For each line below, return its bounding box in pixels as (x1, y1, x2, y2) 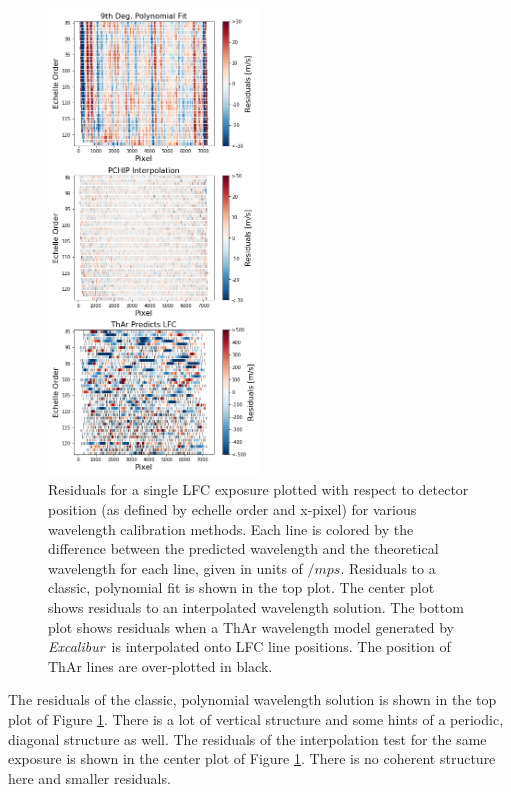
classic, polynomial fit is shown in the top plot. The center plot (48, 577, 435, 598)
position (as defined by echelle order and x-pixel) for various (48, 498, 417, 519)
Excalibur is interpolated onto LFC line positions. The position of (48, 636, 451, 657)
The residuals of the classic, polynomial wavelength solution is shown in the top (8, 689, 497, 710)
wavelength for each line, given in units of (48, 557, 303, 578)
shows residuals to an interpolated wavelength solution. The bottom (48, 596, 464, 617)
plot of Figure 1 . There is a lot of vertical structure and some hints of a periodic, (8, 708, 504, 729)
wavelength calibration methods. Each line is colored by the (48, 518, 414, 539)
